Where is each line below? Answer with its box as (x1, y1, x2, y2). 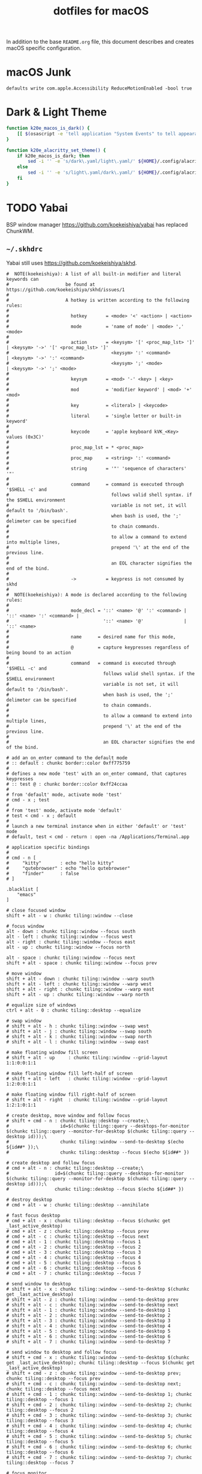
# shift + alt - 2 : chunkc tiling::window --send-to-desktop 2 (6, 1312, 171, 1318)
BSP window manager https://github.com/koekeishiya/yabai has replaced (6, 221, 188, 228)
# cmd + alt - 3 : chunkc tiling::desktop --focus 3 (6, 1249, 141, 1255)
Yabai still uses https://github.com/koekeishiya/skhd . (6, 259, 137, 266)
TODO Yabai (6, 201, 68, 215)
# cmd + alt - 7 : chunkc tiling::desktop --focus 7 (6, 1270, 141, 1276)
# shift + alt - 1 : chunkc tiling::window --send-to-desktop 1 (6, 1307, 171, 1313)
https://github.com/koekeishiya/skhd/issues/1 (6, 287, 125, 293)
